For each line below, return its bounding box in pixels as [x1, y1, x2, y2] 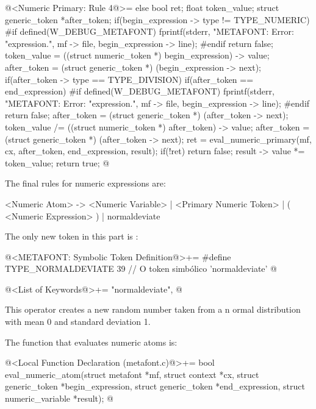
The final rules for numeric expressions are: [5, 177, 166, 190]
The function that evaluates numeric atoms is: [5, 335, 178, 348]
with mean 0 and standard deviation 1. [5, 315, 151, 328]
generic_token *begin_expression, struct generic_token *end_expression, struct [5, 380, 305, 393]
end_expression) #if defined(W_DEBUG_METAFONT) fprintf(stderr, [5, 85, 275, 98]
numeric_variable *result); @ [5, 392, 113, 405]
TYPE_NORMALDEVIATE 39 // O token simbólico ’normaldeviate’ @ [5, 262, 277, 275]
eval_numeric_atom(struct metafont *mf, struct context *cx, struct [5, 368, 259, 380]
